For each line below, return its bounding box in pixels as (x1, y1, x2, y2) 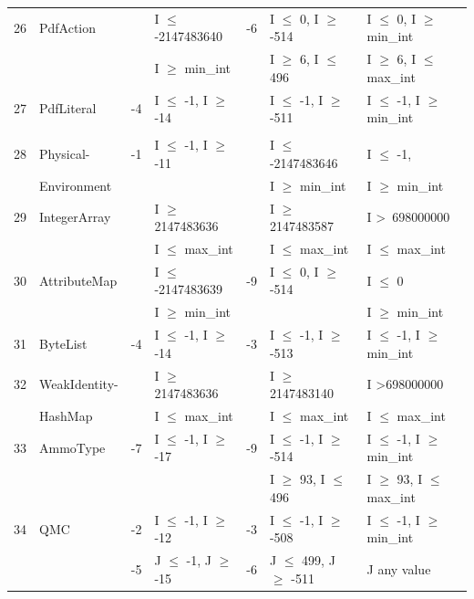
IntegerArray (39, 207, 111, 226)
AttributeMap (39, 270, 118, 289)
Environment (39, 175, 112, 194)
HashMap (39, 406, 93, 426)
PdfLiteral (39, 99, 97, 118)
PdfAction (39, 17, 97, 37)
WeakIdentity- (39, 374, 118, 394)
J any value (366, 559, 431, 578)
